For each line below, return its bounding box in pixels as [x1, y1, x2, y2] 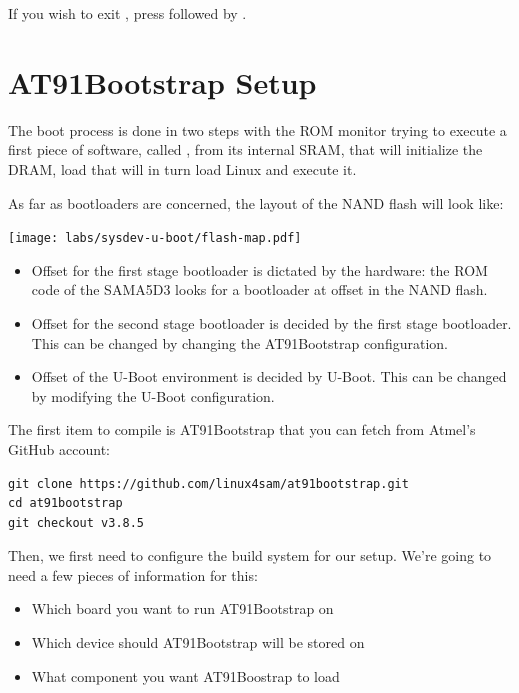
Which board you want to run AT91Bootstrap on [31, 598, 334, 619]
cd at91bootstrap [8, 496, 123, 511]
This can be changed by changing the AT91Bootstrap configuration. [31, 332, 448, 353]
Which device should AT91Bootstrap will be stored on [31, 632, 365, 653]
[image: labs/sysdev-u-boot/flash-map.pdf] [8, 231, 302, 246]
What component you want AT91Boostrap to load [31, 665, 340, 686]
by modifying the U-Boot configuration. [31, 385, 275, 406]
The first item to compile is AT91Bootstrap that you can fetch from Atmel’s [8, 419, 476, 440]
